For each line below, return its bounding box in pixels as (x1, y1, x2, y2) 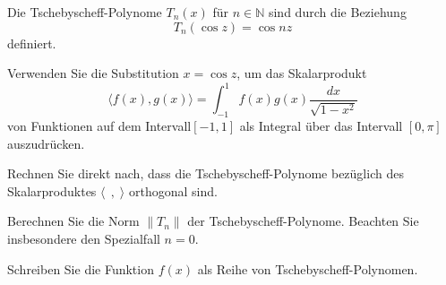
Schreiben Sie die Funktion (7, 259, 154, 278)
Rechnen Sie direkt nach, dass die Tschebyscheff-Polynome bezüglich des (7, 164, 404, 183)
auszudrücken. (7, 134, 85, 152)
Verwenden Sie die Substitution (7, 64, 179, 82)
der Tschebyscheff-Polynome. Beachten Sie (187, 212, 419, 230)
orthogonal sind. (128, 181, 218, 200)
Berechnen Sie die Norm (7, 212, 140, 230)
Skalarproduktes (7, 181, 97, 200)
